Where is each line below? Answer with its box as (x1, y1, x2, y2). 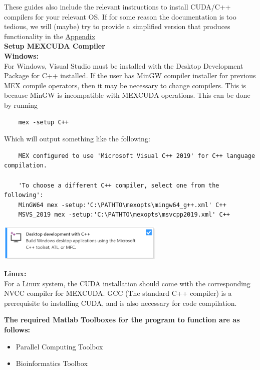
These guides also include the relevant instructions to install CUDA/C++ (4, 2, 231, 12)
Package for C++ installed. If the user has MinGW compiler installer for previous (4, 70, 256, 81)
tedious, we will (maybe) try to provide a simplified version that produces (4, 21, 230, 32)
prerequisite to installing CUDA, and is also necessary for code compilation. (4, 297, 237, 308)
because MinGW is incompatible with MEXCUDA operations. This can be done (4, 90, 250, 100)
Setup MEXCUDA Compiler (4, 41, 105, 51)
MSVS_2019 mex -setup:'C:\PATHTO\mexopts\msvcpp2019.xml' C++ (18, 211, 230, 219)
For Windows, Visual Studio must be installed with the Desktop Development (4, 60, 243, 71)
